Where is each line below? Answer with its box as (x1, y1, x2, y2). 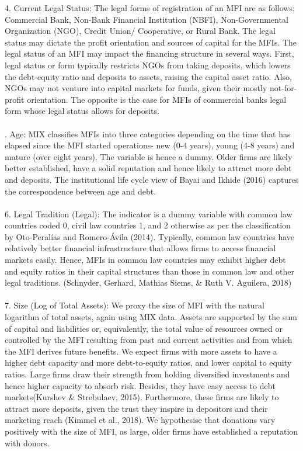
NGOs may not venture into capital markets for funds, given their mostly (5, 82, 267, 94)
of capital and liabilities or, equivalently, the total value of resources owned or (5, 322, 283, 334)
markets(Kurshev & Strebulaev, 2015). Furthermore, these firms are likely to (5, 391, 279, 403)
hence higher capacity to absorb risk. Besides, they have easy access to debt (5, 379, 276, 391)
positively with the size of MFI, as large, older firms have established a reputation (5, 425, 298, 437)
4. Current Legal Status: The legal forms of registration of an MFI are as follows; (5, 2, 295, 13)
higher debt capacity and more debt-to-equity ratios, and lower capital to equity (5, 356, 292, 369)
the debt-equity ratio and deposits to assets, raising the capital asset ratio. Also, (5, 70, 292, 82)
